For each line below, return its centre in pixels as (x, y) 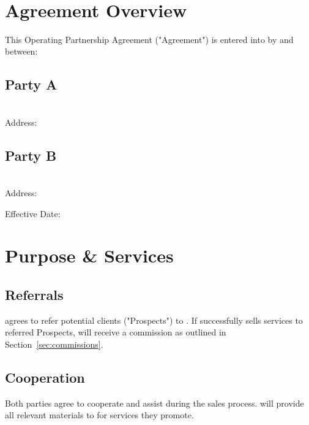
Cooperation (45, 377)
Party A (31, 84)
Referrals (34, 295)
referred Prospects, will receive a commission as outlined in (116, 332)
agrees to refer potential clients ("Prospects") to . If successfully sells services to (154, 320)
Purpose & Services (89, 255)
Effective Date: (33, 213)
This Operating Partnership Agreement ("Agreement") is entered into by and (149, 39)
